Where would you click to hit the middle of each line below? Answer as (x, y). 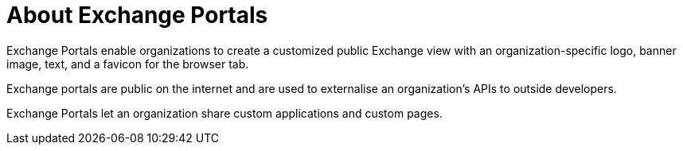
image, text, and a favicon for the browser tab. (128, 64)
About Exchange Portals (137, 15)
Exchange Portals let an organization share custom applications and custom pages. (224, 113)
